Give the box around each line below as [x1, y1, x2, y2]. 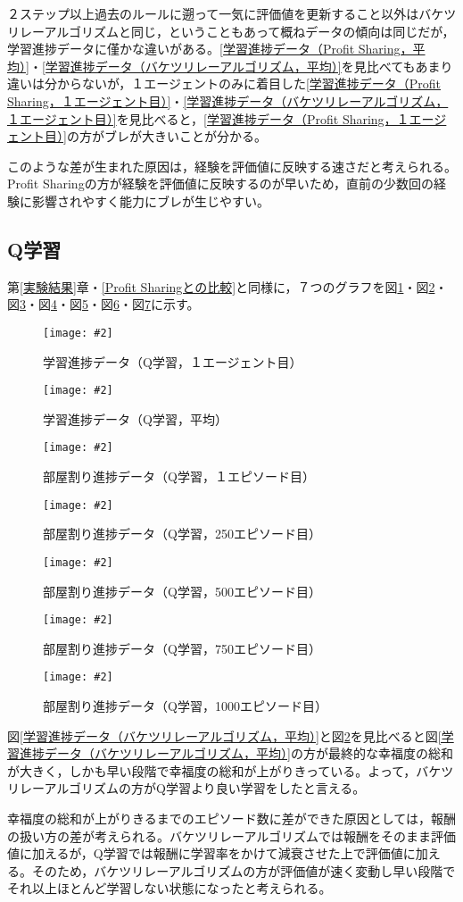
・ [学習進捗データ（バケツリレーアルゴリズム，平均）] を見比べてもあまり [29, 56, 453, 75]
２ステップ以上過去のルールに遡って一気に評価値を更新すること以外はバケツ [7, 4, 457, 22]
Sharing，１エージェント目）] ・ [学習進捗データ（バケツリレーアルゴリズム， [7, 91, 449, 110]
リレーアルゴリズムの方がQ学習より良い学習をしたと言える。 [7, 779, 366, 798]
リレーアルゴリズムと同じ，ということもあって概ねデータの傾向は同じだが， [7, 21, 455, 40]
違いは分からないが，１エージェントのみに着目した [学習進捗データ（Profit [7, 74, 442, 93]
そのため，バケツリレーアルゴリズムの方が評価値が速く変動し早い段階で [31, 861, 456, 880]
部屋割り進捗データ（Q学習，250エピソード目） [43, 524, 321, 543]
